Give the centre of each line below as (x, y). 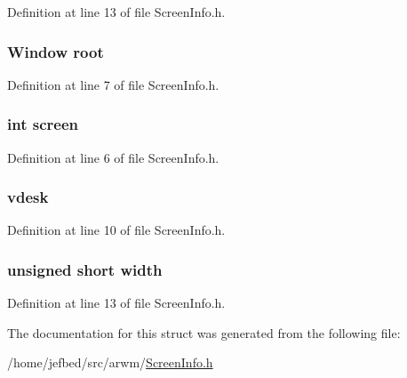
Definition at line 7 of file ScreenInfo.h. (113, 84)
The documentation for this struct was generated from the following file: (204, 332)
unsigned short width (85, 269)
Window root (56, 51)
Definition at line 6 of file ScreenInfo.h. (113, 157)
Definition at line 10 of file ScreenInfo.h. (116, 230)
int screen (43, 124)
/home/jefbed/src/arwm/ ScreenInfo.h (110, 362)
